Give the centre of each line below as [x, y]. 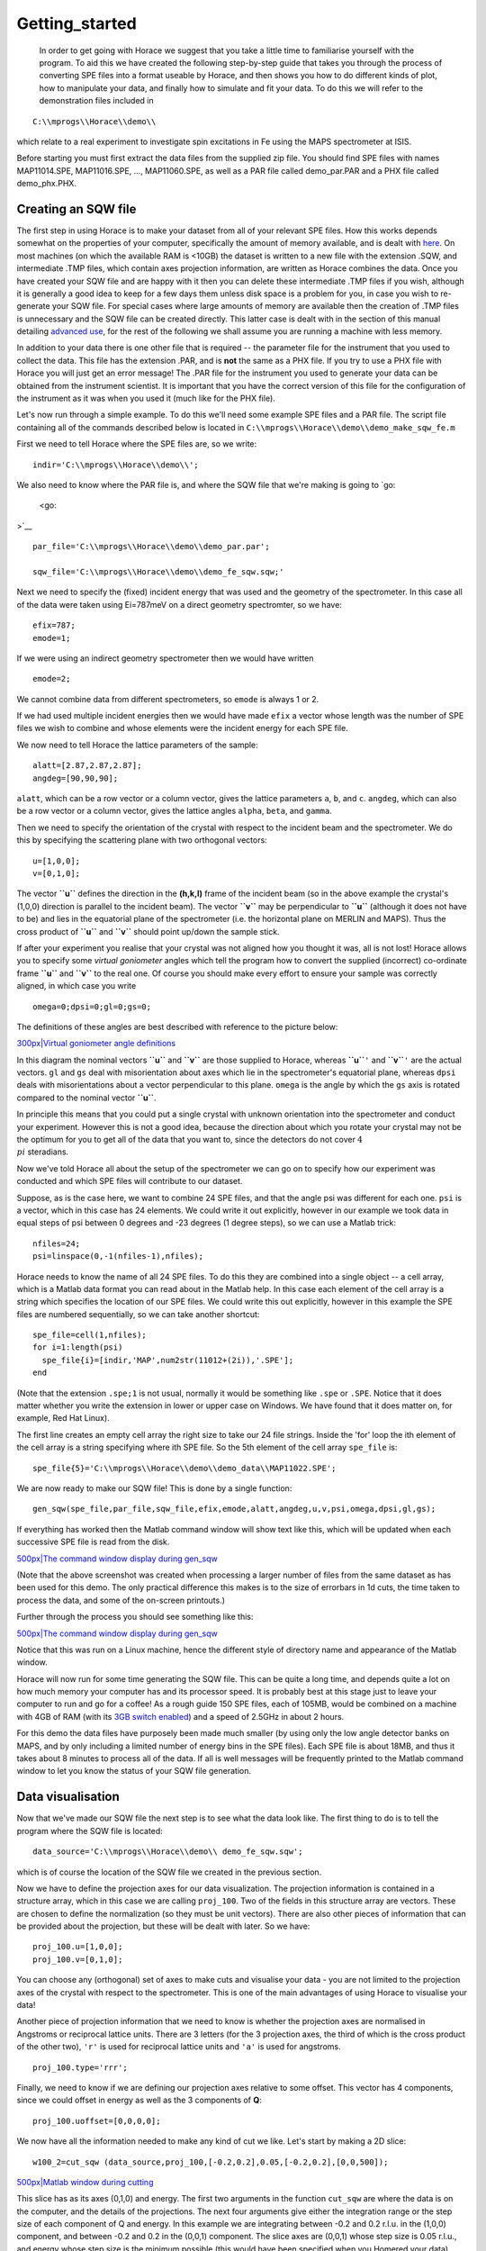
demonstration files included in [97, 101]
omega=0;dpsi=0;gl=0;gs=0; [92, 1007]
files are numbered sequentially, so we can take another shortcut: [138, 1314]
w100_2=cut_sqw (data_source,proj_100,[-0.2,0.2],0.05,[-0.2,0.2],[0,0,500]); [211, 2162]
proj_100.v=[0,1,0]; [78, 1959]
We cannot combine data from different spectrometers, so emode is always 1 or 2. [168, 699]
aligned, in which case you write [76, 986]
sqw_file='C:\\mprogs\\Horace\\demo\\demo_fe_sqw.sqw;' [158, 571]
